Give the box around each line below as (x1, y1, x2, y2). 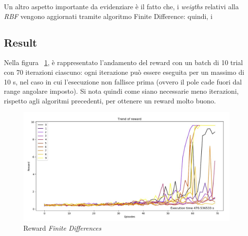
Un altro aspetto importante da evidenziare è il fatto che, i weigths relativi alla (4, 1, 239, 11)
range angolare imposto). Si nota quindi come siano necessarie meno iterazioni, (4, 86, 239, 96)
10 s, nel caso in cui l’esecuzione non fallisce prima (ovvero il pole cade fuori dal (4, 76, 242, 86)
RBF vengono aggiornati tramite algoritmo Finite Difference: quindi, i (4, 11, 213, 21)
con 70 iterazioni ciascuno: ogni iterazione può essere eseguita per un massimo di (4, 67, 245, 77)
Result (4, 34, 37, 50)
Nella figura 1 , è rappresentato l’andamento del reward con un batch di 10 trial (4, 57, 243, 67)
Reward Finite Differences (23, 222, 102, 233)
